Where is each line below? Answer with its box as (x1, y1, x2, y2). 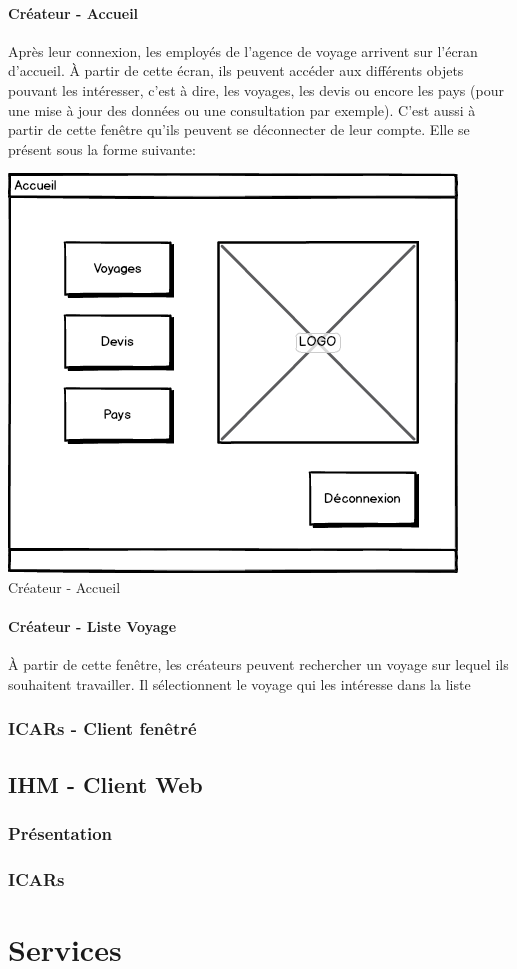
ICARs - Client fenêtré (8, 716, 197, 741)
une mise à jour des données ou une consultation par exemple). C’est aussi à (8, 99, 476, 120)
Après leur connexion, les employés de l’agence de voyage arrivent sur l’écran (8, 40, 478, 61)
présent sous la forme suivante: (8, 138, 196, 159)
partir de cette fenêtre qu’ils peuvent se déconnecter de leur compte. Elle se (8, 119, 470, 140)
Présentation (8, 821, 113, 846)
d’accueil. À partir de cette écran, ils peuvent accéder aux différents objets (8, 60, 464, 81)
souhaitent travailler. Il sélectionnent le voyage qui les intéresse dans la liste (8, 673, 471, 694)
